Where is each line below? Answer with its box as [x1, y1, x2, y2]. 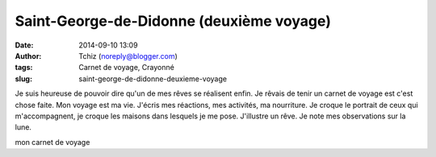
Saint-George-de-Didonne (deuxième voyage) [15, 12, 331, 30]
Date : [15, 40, 34, 50]
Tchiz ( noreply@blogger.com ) [78, 51, 178, 60]
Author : [15, 51, 42, 60]
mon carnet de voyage [15, 137, 90, 147]
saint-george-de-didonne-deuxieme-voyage [78, 73, 228, 84]
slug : [15, 73, 32, 84]
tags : [15, 63, 33, 72]
